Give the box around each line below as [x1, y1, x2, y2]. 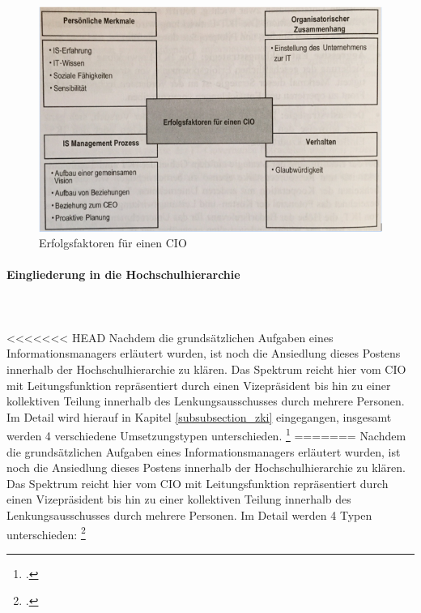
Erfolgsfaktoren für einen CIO [39, 234, 187, 251]
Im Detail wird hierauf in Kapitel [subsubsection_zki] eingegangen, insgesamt [6, 408, 392, 425]
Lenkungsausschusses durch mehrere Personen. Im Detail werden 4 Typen [6, 506, 372, 523]
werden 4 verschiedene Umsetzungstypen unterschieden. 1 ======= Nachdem [6, 425, 406, 444]
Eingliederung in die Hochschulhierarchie [6, 266, 240, 283]
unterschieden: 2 [6, 523, 86, 542]
